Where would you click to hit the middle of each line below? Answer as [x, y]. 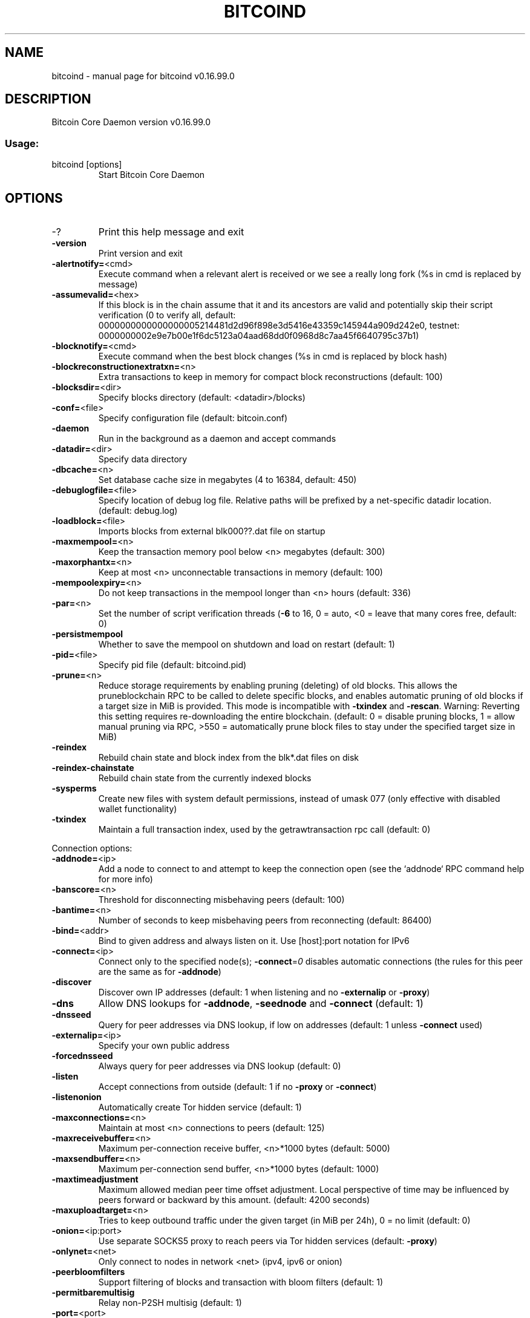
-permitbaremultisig [93, 1293]
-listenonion [77, 1097]
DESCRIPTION [48, 99]
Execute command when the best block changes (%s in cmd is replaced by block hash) [273, 356]
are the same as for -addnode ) [160, 972]
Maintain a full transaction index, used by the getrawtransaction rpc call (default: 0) [264, 830]
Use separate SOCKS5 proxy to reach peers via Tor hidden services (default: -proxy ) [268, 1241]
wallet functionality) [138, 809]
